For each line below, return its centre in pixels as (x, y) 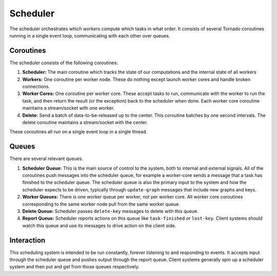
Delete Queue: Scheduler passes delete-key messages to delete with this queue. (110, 211)
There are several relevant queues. (46, 159)
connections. (36, 87)
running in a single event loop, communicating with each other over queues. (90, 35)
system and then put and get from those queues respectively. (74, 267)
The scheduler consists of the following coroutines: (64, 63)
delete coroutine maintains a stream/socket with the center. (85, 122)
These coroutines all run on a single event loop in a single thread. (78, 132)
